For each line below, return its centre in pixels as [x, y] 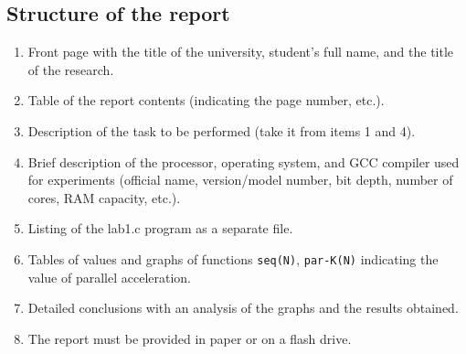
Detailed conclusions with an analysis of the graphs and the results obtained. [243, 308]
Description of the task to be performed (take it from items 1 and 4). [222, 130]
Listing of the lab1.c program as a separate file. [160, 228]
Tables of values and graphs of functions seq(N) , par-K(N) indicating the [233, 258]
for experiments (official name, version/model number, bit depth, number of [240, 180]
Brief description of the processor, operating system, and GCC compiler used [244, 161]
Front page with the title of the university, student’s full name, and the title [241, 52]
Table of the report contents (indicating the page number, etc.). [206, 100]
